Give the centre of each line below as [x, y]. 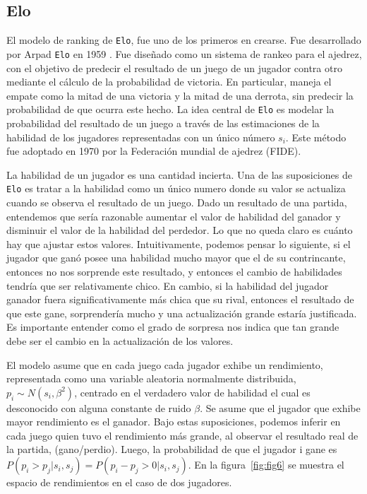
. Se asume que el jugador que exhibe [280, 407]
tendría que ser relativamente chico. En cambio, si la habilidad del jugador [168, 285]
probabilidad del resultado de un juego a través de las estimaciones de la [163, 123]
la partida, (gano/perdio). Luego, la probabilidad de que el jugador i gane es [172, 449]
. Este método [316, 137]
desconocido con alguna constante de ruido [99, 407]
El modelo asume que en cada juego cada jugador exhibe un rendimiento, [165, 364]
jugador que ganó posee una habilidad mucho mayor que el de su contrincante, [176, 258]
